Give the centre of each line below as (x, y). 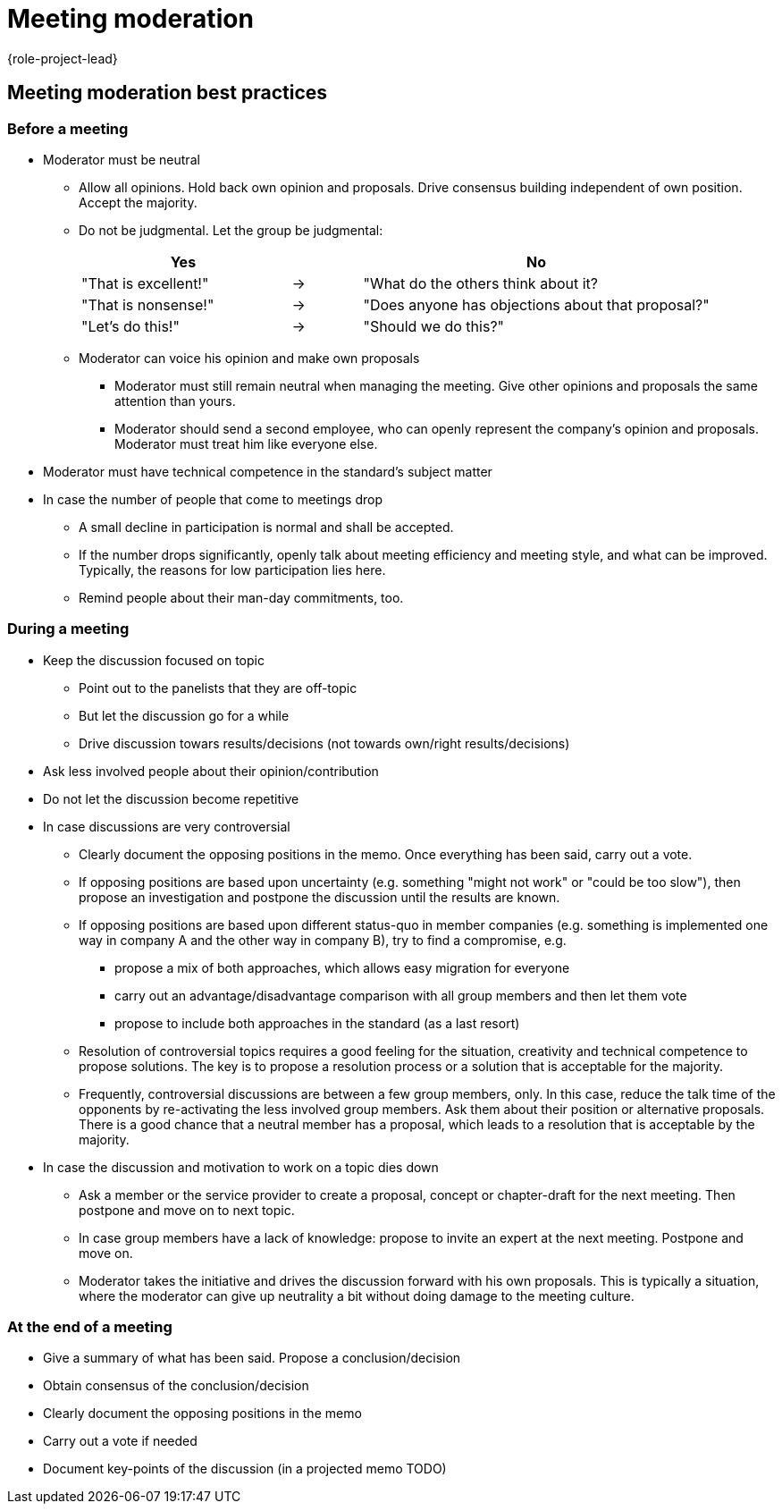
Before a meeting (68, 128)
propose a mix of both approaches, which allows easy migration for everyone (342, 967)
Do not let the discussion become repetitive (171, 798)
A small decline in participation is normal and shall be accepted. (266, 527)
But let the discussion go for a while (184, 715)
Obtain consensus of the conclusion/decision (176, 1386)
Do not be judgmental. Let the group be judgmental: (231, 230)
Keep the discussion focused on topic (154, 660)
